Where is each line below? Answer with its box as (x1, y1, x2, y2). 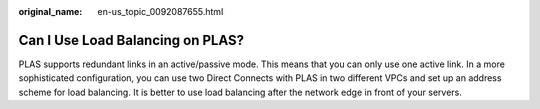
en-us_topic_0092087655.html (97, 6, 224, 17)
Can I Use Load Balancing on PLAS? (18, 31, 245, 49)
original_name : (18, 6, 83, 17)
